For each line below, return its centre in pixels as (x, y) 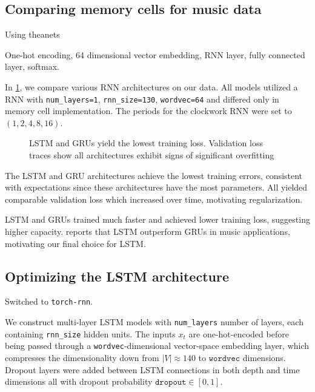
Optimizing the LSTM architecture (117, 276)
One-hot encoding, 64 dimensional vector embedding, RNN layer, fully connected (155, 54)
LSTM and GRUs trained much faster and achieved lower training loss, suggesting (157, 219)
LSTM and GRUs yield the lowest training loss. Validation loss (146, 143)
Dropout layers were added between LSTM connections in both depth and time (152, 369)
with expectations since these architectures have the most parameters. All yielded (156, 187)
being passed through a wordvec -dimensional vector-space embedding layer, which (157, 346)
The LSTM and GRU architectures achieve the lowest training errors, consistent (154, 175)
